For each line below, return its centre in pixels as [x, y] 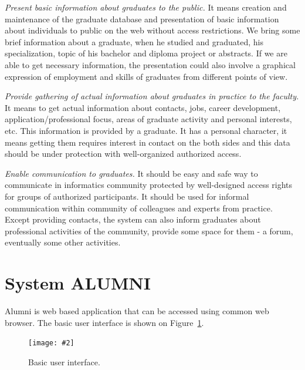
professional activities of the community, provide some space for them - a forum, [149, 231]
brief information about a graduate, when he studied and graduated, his [134, 41]
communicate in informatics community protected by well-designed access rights [149, 185]
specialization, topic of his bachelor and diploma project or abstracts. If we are [146, 53]
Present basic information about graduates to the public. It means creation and [146, 7]
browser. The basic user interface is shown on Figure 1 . [104, 322]
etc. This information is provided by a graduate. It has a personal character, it [146, 130]
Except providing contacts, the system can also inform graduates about [133, 219]
